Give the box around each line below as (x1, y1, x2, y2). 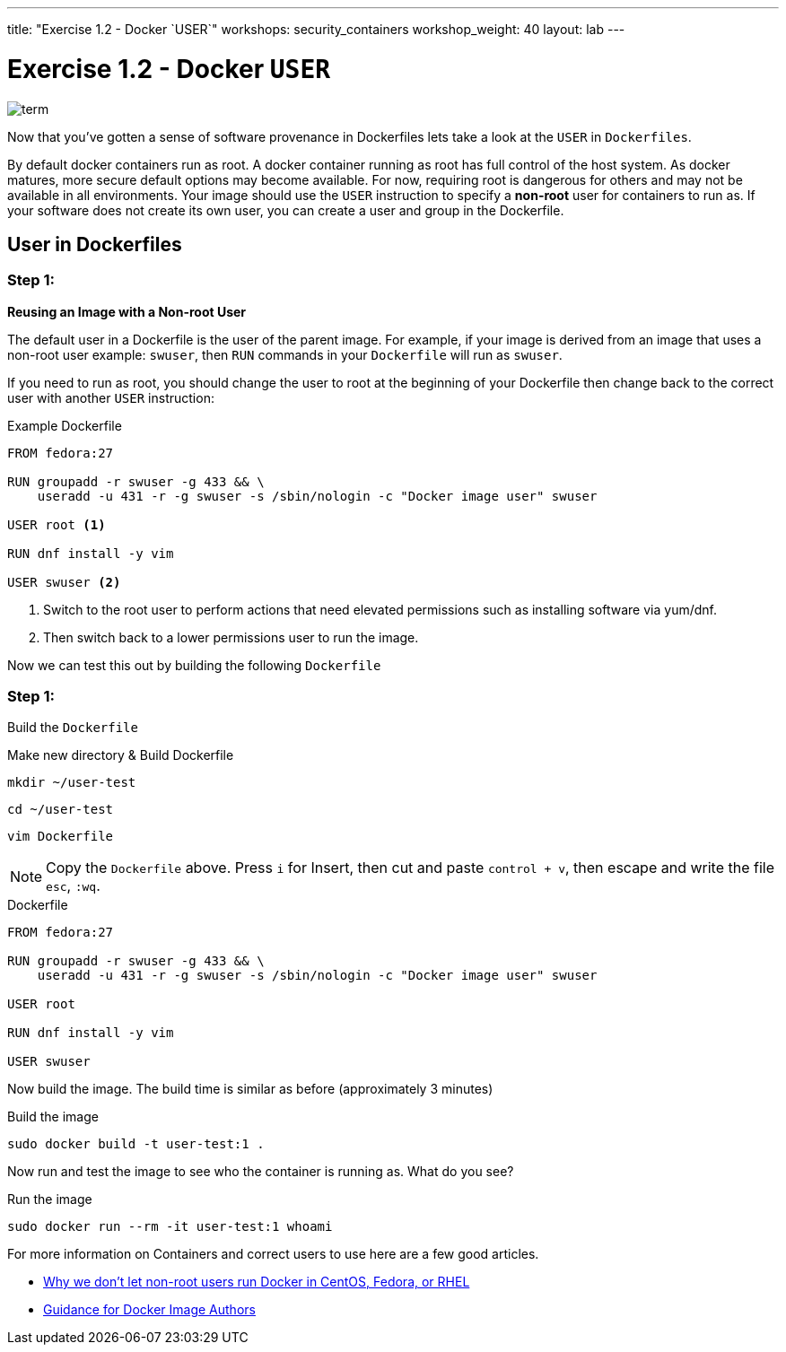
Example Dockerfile (7, 417, 122, 433)
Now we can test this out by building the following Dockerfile (7, 657, 381, 673)
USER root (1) (7, 517, 106, 532)
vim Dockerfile (7, 829, 114, 844)
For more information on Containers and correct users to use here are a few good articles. (7, 1246, 539, 1262)
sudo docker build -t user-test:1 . (7, 1137, 265, 1152)
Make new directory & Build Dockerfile (7, 747, 234, 763)
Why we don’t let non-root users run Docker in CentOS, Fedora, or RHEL (43, 1274, 470, 1290)
